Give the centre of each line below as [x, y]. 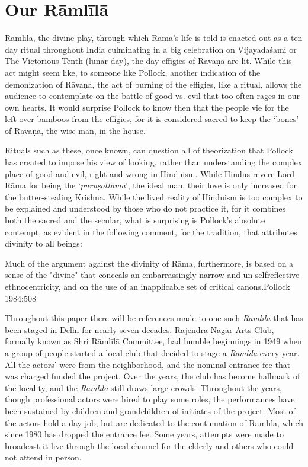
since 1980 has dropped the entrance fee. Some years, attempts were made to [144, 434]
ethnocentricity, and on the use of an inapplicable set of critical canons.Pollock [147, 286]
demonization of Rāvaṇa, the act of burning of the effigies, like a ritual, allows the [153, 84]
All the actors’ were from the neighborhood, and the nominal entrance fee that [148, 364]
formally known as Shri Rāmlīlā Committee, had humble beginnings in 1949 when [153, 341]
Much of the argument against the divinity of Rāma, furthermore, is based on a [149, 263]
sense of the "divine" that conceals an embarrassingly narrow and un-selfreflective [152, 275]
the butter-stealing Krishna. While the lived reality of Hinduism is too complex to [154, 196]
